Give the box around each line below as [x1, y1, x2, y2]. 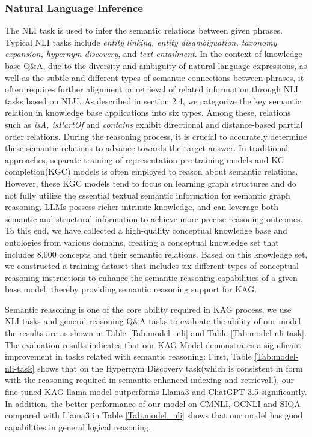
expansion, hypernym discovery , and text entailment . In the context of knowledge [5, 47, 302, 60]
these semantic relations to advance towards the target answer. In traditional [5, 142, 289, 154]
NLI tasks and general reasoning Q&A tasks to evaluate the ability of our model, [5, 315, 304, 327]
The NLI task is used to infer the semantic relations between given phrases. [5, 24, 283, 37]
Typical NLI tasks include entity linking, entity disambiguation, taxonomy [5, 35, 277, 48]
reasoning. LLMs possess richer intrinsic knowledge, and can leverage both [5, 200, 278, 213]
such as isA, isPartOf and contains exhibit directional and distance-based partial [5, 118, 303, 130]
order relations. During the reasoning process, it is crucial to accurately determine [5, 130, 307, 142]
